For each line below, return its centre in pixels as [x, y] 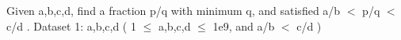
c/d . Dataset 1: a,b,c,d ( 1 [71, 25]
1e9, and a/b [244, 25]
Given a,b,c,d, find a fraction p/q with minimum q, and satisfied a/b [174, 10]
